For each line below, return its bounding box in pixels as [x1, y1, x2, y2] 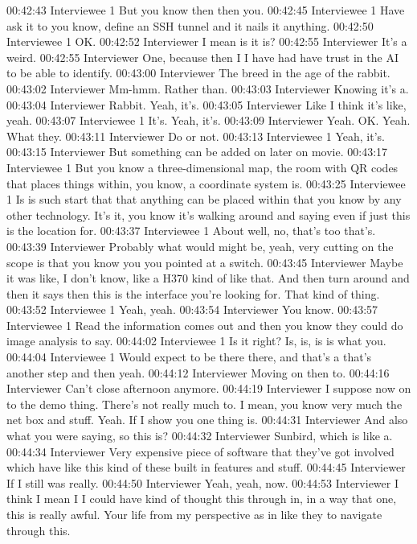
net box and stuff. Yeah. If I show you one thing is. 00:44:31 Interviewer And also [6, 411, 408, 428]
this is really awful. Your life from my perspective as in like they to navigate [6, 506, 382, 522]
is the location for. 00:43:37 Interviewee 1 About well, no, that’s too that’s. [6, 222, 376, 239]
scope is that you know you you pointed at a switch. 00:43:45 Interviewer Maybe [6, 253, 403, 270]
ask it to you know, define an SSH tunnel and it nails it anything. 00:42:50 [6, 17, 374, 34]
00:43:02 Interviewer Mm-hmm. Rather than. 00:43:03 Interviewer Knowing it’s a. [6, 80, 409, 97]
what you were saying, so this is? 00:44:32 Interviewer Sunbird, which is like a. [6, 427, 393, 444]
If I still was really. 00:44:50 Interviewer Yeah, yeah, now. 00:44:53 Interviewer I [6, 474, 399, 491]
